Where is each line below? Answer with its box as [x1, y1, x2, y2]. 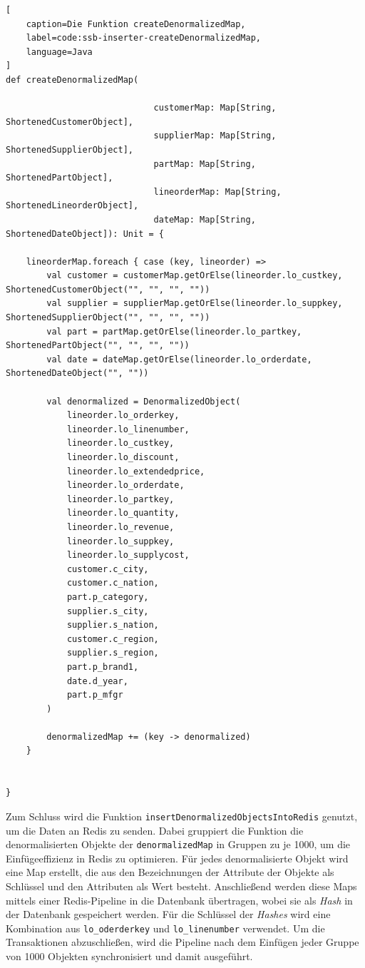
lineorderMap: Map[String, [153, 186, 282, 197]
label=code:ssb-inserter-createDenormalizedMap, [26, 33, 261, 44]
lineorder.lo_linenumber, [66, 424, 190, 434]
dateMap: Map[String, [153, 214, 256, 225]
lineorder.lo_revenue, [66, 521, 175, 532]
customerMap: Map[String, [153, 103, 277, 113]
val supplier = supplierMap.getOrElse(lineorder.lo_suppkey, [46, 298, 343, 309]
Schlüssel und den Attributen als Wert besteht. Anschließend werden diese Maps [6, 878, 357, 893]
